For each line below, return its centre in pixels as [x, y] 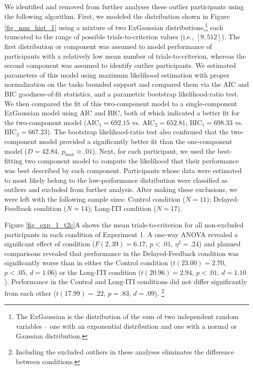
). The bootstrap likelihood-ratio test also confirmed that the [138, 132]
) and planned [220, 244]
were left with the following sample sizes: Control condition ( [95, 199]
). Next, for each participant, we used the [154, 151]
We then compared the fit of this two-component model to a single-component [121, 103]
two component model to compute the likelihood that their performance [132, 161]
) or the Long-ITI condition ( [98, 272]
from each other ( [30, 293]
